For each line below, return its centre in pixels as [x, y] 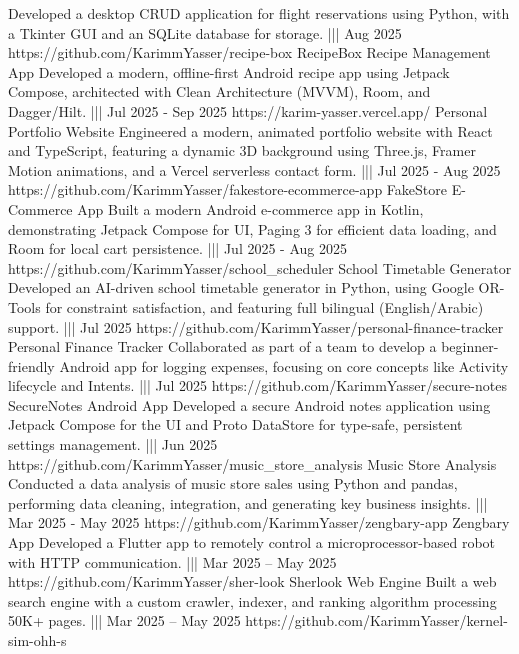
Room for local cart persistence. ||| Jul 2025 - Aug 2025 [177, 248]
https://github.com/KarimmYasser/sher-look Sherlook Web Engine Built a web [252, 581]
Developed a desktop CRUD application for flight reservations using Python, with [259, 13]
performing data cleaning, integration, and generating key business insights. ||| [248, 502]
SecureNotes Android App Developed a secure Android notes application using [249, 404]
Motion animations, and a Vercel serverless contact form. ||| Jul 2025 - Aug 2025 [254, 169]
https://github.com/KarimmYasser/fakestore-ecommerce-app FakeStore [227, 189]
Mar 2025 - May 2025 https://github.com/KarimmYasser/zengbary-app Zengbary [259, 522]
